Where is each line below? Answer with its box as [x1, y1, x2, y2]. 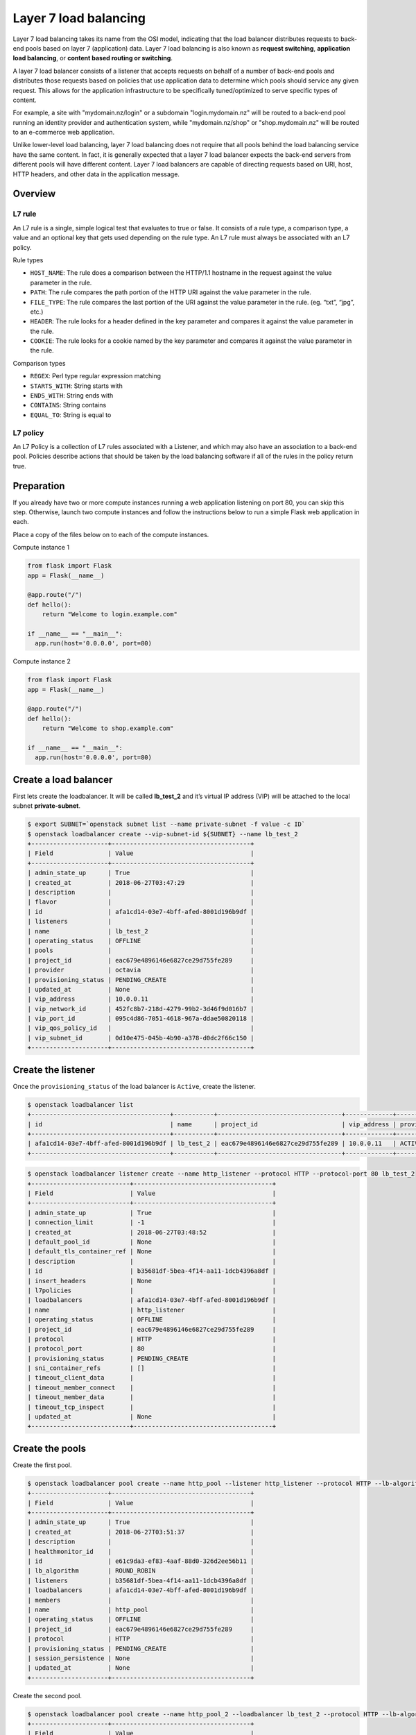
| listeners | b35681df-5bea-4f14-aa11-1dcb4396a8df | [27, 1576, 254, 1584]
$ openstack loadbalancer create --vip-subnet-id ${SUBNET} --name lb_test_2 [27, 830, 298, 838]
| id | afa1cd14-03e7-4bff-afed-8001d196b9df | [27, 908, 254, 915]
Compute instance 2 [12, 657, 71, 666]
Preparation [12, 480, 65, 492]
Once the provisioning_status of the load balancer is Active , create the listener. [12, 1082, 256, 1090]
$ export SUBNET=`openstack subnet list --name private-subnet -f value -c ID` [27, 820, 306, 829]
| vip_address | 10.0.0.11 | [27, 995, 254, 1003]
